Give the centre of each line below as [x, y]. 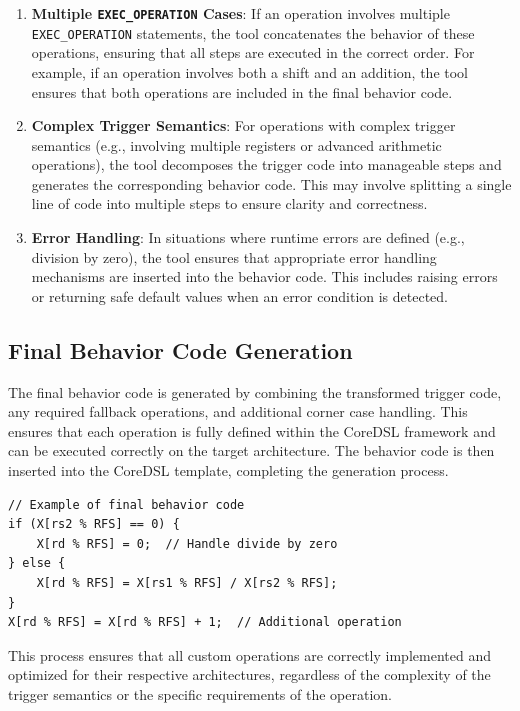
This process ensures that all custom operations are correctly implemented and [249, 654]
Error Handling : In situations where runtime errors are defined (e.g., [248, 237]
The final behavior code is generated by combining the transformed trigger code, [255, 391]
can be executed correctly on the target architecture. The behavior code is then [251, 450]
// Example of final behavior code [126, 504]
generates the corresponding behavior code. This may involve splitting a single [271, 183]
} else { [37, 563]
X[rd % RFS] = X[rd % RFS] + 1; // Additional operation [205, 622]
